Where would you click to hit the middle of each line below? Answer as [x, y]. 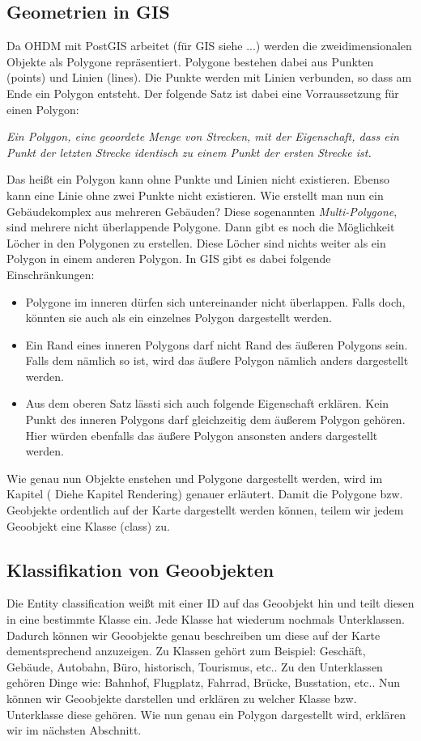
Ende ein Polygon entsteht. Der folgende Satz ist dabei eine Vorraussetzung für [203, 93]
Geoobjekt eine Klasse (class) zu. [88, 525]
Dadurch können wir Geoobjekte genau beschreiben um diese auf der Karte [193, 635]
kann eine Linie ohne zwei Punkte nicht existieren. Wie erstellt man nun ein [195, 195]
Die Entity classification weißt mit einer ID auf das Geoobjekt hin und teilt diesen [210, 603]
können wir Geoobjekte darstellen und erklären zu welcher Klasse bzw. [182, 698]
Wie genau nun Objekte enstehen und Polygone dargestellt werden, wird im [195, 478]
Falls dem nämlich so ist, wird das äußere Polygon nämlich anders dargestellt [217, 360]
